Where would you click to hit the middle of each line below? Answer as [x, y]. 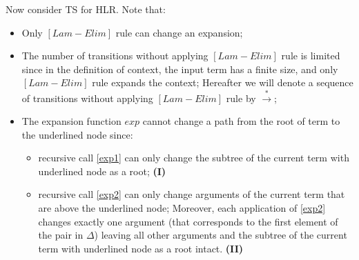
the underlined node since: [77, 134]
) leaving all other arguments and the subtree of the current [221, 235]
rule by [241, 98]
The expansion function [71, 121]
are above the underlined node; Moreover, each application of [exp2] [182, 208]
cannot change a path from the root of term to [241, 121]
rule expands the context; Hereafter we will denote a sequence [223, 82]
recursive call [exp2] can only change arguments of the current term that [192, 194]
